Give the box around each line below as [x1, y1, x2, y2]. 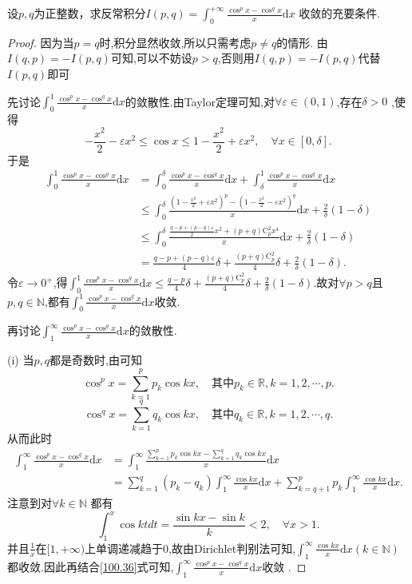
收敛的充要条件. [299, 5, 381, 21]
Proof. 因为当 [7, 34, 74, 50]
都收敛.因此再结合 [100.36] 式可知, [7, 558, 174, 574]
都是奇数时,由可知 [49, 352, 142, 368]
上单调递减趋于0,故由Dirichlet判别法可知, [85, 539, 296, 556]
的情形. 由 [276, 34, 328, 50]
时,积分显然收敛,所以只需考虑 [99, 34, 252, 50]
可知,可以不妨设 [110, 50, 192, 66]
